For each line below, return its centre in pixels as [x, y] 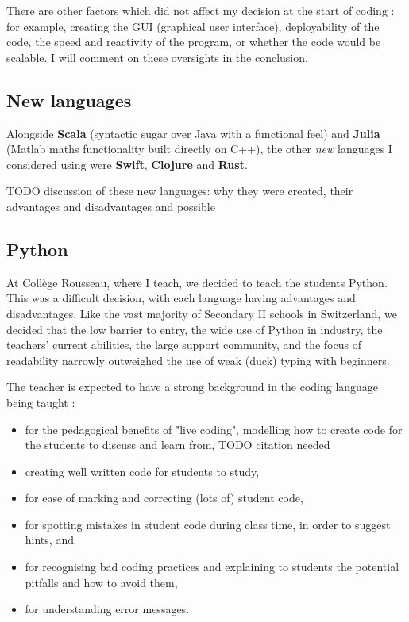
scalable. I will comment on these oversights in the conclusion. [157, 57]
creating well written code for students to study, [142, 471]
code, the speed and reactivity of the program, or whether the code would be [194, 42]
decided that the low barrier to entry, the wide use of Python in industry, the [195, 329]
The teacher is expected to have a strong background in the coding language [193, 387]
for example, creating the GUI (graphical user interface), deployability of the [193, 26]
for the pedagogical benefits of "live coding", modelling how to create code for [214, 429]
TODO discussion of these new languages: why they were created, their [180, 191]
